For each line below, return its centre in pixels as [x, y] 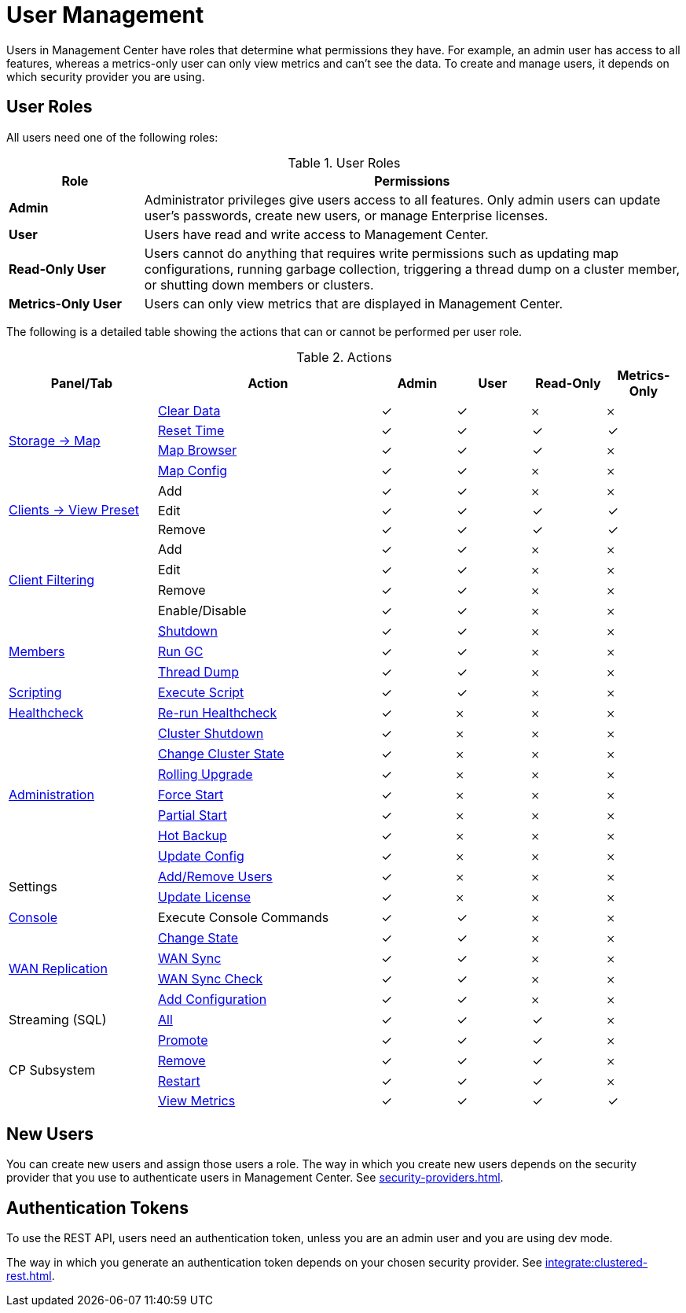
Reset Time [191, 430]
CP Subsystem [52, 1070]
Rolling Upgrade [205, 774]
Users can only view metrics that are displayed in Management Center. [354, 303]
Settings [33, 886]
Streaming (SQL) [58, 1019]
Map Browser [198, 450]
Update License [205, 896]
